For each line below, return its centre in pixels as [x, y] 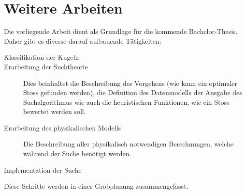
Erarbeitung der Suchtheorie [46, 66]
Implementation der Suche [43, 170]
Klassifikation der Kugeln [42, 57]
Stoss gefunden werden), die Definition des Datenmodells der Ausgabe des [133, 92]
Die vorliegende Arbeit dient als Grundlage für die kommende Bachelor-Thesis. [121, 31]
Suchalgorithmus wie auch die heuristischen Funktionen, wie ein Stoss [126, 102]
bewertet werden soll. [55, 111]
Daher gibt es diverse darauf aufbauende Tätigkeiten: [83, 40]
